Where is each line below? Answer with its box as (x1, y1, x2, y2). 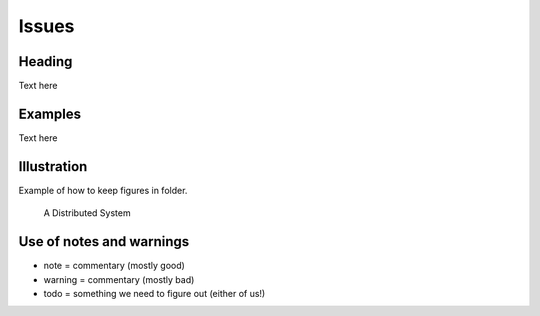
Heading (18, 53, 73, 70)
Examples (18, 105, 82, 122)
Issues (18, 15, 75, 37)
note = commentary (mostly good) (43, 260, 185, 272)
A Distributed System (43, 207, 131, 219)
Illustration (18, 158, 88, 175)
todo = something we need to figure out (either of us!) (43, 287, 266, 299)
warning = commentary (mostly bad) (43, 273, 195, 285)
